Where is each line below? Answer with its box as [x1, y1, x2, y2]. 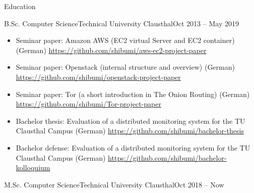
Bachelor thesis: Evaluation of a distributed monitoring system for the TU [16, 115, 245, 126]
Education [4, 1, 36, 11]
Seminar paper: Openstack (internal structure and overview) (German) [16, 62, 235, 72]
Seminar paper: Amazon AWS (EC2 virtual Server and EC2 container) [16, 35, 235, 45]
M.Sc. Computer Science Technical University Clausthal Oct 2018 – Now [4, 179, 224, 189]
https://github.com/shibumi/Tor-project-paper [16, 99, 161, 109]
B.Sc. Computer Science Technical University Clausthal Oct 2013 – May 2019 [4, 18, 239, 28]
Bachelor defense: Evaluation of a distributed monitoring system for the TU [16, 142, 250, 153]
